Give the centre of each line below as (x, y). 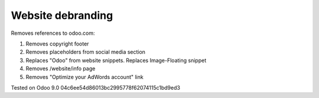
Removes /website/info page (61, 68)
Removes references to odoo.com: (53, 33)
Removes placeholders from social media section (86, 52)
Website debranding (62, 15)
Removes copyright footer (57, 44)
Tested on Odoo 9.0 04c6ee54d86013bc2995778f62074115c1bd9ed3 (95, 87)
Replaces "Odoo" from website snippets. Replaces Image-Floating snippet (116, 60)
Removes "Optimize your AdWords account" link (85, 77)
